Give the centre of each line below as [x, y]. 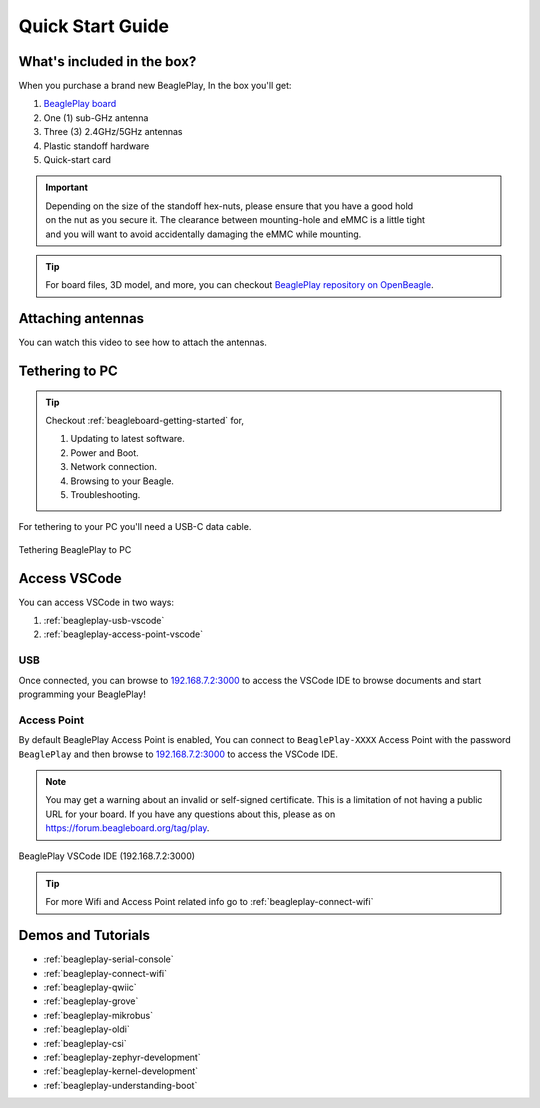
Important [67, 187]
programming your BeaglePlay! [82, 694]
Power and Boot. [104, 452]
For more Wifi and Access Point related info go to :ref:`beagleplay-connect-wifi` [209, 902]
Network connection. [113, 467]
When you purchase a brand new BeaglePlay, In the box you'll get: [155, 86]
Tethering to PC [68, 371]
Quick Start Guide [94, 26]
